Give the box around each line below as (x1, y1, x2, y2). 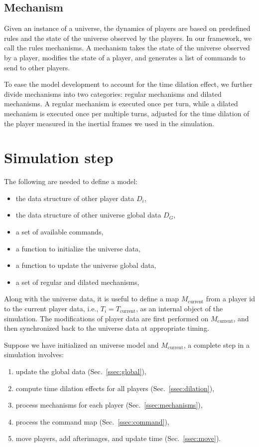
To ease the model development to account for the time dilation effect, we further (4, 79, 253, 89)
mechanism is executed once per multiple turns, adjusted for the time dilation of (4, 108, 250, 118)
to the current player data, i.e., (4, 303, 99, 314)
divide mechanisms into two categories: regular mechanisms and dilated (4, 88, 222, 99)
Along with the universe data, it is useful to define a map (4, 293, 179, 304)
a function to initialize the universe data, (15, 243, 140, 253)
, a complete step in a (183, 339, 250, 350)
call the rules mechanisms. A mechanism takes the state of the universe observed (4, 42, 250, 53)
